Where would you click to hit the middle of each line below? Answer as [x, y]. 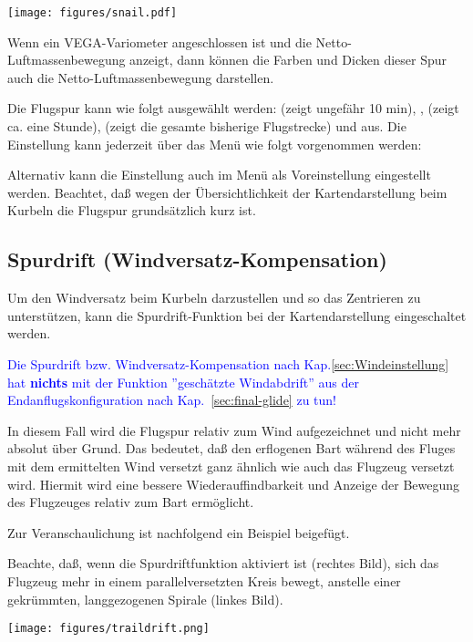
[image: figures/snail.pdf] [93, 13]
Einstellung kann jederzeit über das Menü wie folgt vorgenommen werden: [215, 144]
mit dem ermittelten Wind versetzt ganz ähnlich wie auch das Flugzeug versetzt [231, 466]
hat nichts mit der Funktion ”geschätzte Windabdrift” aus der [183, 382]
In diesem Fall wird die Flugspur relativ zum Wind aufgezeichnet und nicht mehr [234, 430]
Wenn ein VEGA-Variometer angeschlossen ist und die [159, 41]
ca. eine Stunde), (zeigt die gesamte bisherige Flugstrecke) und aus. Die [207, 126]
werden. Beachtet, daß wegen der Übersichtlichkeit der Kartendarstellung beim [227, 192]
